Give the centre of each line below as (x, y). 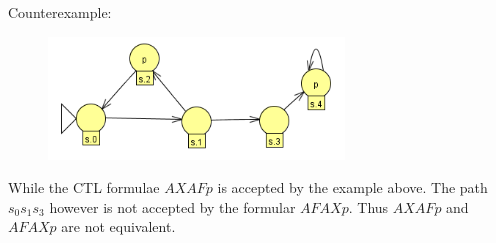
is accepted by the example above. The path (352, 187)
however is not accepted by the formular (172, 206)
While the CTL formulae (84, 187)
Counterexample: (60, 12)
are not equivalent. (118, 226)
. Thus (368, 206)
